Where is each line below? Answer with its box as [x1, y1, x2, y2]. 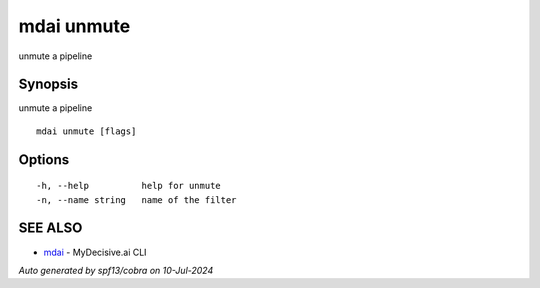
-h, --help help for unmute [36, 180, 222, 192]
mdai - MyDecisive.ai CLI [43, 246, 147, 258]
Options [18, 151, 70, 168]
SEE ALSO [18, 220, 83, 237]
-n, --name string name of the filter [36, 194, 237, 205]
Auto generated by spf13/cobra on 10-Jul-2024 [18, 264, 214, 276]
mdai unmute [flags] [36, 125, 137, 137]
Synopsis [18, 76, 79, 93]
